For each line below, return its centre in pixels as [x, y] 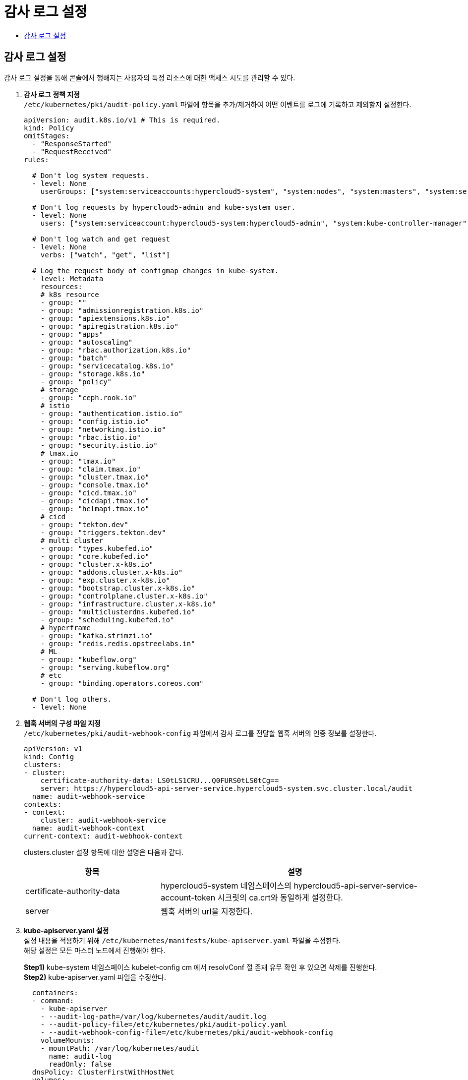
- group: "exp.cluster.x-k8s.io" [105, 580]
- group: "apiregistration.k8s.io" [109, 326]
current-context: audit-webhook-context [103, 836]
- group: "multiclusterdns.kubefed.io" [118, 612]
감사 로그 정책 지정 [52, 94]
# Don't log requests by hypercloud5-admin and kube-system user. [164, 207]
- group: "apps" [72, 334]
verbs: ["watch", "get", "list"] [105, 255]
